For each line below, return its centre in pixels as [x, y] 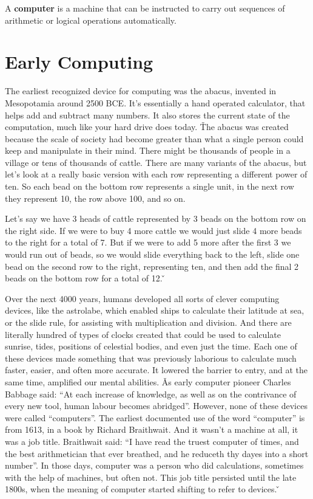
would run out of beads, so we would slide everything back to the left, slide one [152, 254]
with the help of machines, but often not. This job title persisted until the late [151, 477]
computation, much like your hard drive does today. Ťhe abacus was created [147, 127]
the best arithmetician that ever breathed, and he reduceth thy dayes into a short [157, 453]
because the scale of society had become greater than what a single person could [154, 138]
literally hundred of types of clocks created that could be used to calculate [143, 334]
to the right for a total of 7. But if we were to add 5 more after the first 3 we [148, 242]
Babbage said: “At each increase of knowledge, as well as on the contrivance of [151, 394]
